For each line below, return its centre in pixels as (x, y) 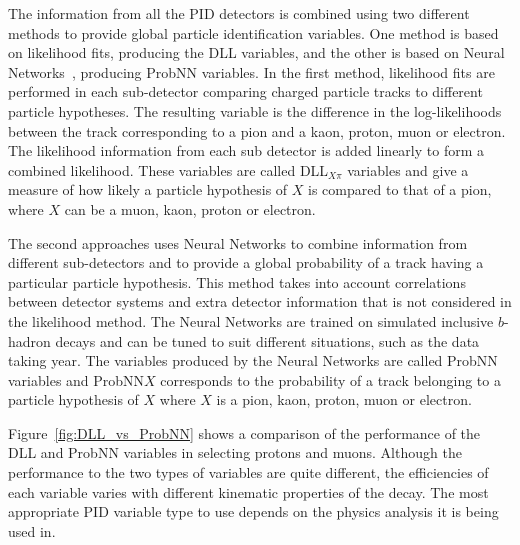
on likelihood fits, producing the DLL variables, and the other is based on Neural (256, 52)
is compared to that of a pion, (400, 189)
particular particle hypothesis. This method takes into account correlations (237, 281)
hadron (29, 340)
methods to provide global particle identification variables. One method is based (253, 32)
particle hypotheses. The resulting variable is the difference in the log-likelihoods (255, 110)
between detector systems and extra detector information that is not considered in (260, 301)
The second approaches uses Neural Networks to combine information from (238, 242)
